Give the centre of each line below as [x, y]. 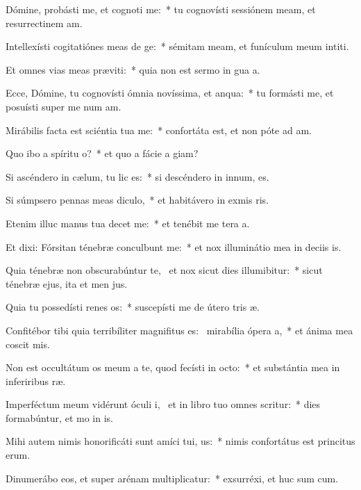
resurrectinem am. [44, 23]
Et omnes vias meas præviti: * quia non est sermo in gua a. [133, 69]
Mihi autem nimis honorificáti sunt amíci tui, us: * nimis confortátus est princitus [180, 441]
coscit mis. [28, 344]
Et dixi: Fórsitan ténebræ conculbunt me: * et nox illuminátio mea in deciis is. [174, 246]
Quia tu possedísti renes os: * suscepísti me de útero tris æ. [133, 307]
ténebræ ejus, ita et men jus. [67, 283]
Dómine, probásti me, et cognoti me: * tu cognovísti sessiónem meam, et [161, 9]
